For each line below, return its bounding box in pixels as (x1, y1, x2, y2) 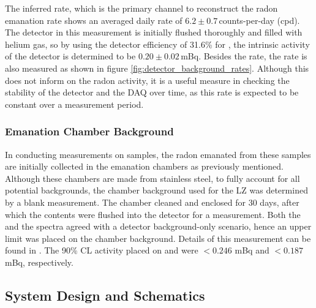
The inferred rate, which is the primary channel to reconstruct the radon (5, 2, 278, 14)
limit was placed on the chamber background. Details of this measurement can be (5, 231, 311, 244)
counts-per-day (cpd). (219, 13, 300, 26)
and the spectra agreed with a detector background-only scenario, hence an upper (5, 220, 312, 233)
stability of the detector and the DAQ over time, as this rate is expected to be (5, 86, 299, 99)
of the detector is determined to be (5, 50, 136, 62)
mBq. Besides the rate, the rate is (181, 50, 307, 62)
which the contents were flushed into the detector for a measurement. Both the (5, 208, 301, 220)
